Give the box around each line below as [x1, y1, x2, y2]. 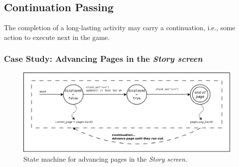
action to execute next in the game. [4, 32, 110, 42]
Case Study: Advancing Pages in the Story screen [4, 53, 203, 65]
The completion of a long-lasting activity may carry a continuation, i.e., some [4, 22, 236, 33]
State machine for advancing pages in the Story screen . [23, 153, 187, 164]
